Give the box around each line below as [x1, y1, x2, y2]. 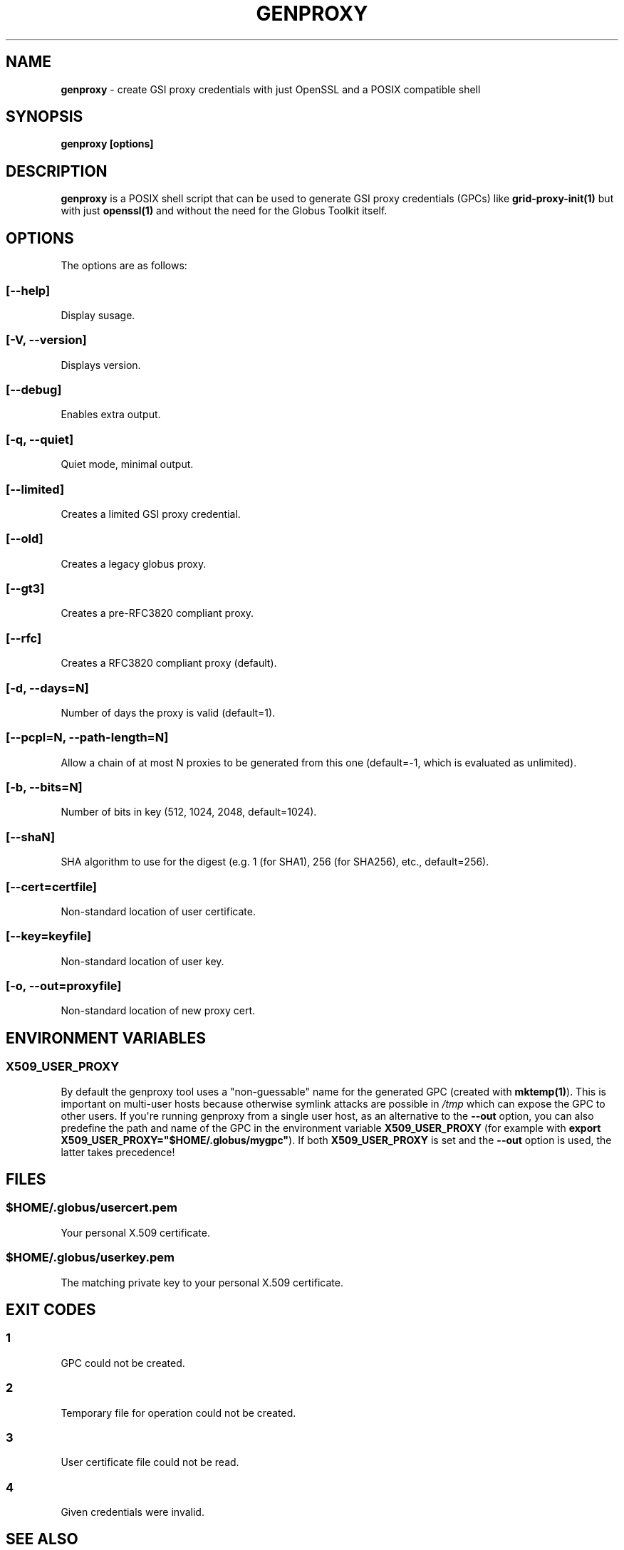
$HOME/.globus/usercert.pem [6, 1200, 177, 1215]
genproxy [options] [61, 137, 154, 150]
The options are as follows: [61, 259, 187, 272]
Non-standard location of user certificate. [61, 905, 256, 917]
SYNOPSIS [6, 108, 83, 126]
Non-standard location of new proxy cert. [61, 1004, 256, 1017]
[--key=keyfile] [6, 929, 92, 944]
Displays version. [61, 358, 141, 371]
